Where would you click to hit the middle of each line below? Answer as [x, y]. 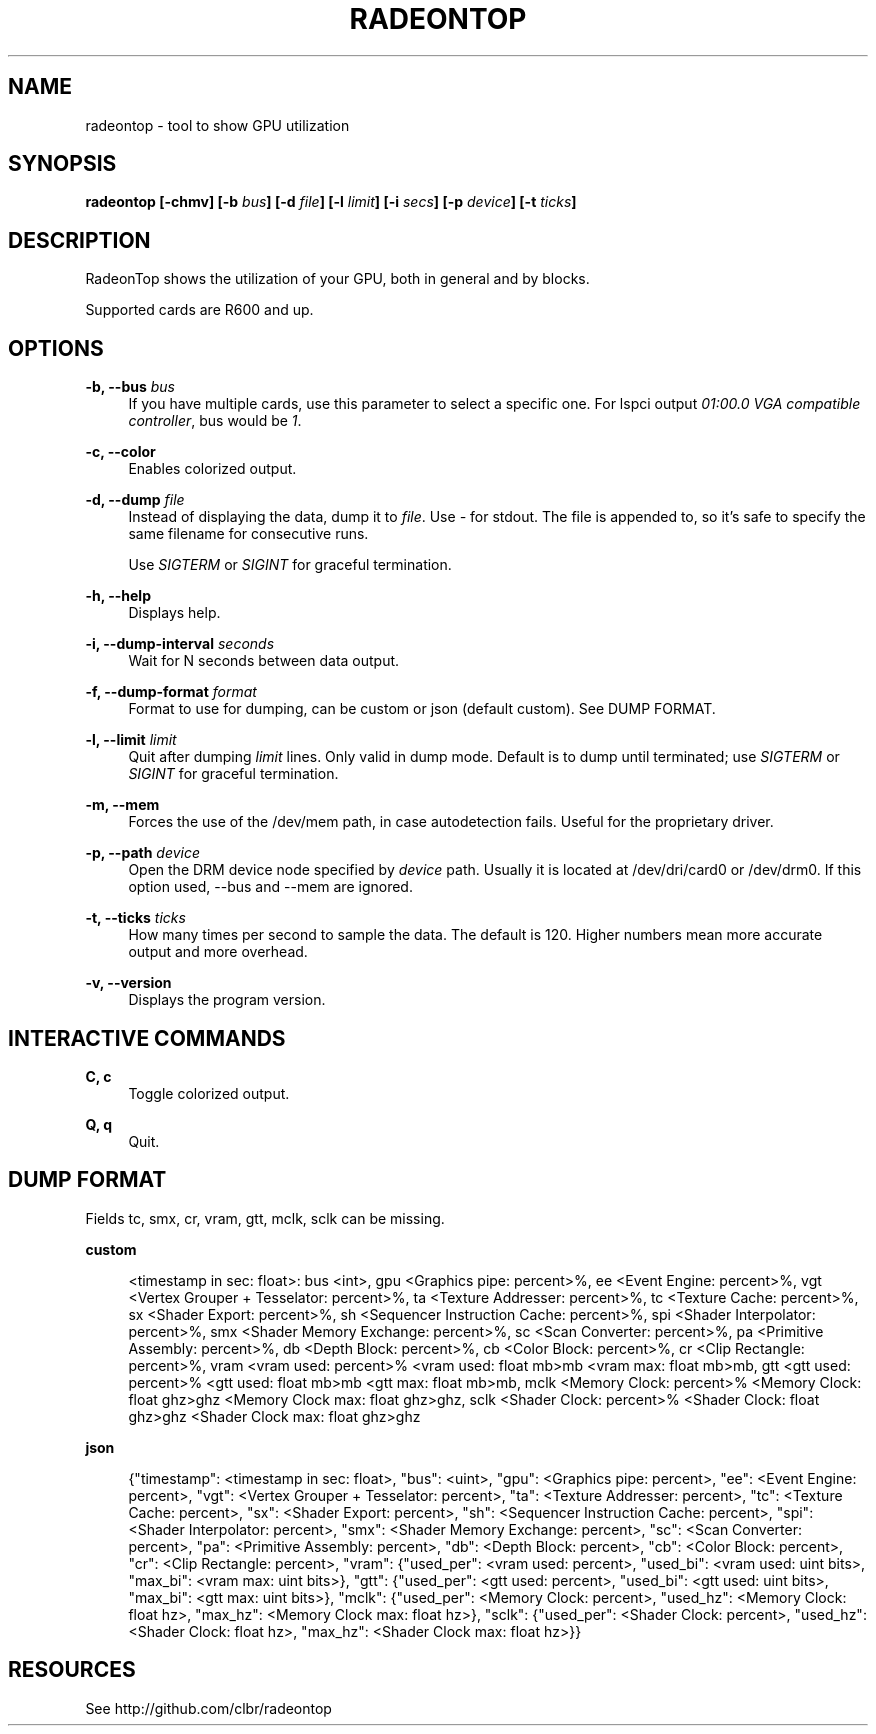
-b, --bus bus [130, 387]
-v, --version [128, 983]
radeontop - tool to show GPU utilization [217, 125]
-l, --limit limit [131, 740]
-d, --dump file [135, 500]
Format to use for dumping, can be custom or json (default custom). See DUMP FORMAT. [422, 709]
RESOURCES [72, 1670]
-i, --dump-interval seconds [180, 644]
